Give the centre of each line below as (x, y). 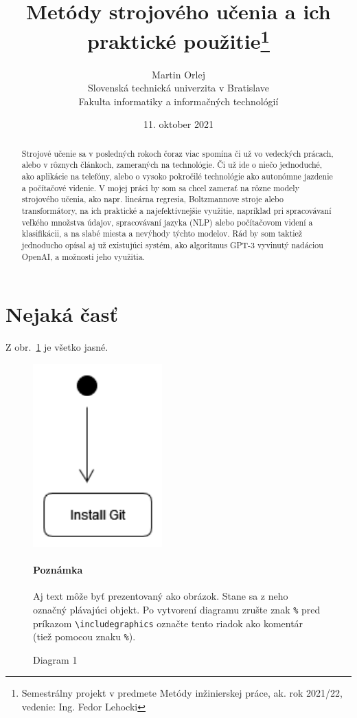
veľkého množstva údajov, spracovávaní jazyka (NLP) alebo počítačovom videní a (167, 222)
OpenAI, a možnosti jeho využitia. (83, 256)
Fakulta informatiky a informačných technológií (178, 101)
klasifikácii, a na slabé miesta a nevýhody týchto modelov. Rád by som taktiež (162, 233)
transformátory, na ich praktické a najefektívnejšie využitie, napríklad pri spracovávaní (176, 211)
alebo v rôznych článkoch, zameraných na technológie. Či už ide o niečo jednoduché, (172, 165)
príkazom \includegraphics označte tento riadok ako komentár (168, 623)
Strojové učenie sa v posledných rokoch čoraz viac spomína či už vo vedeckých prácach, (177, 153)
